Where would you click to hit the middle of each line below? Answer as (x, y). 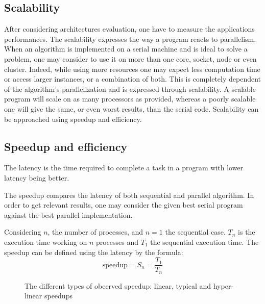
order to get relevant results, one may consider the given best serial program (124, 205)
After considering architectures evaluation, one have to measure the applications (129, 29)
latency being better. (37, 177)
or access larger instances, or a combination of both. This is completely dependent (133, 79)
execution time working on (46, 242)
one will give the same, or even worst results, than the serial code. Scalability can (131, 108)
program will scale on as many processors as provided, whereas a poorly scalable (130, 99)
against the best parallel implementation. (68, 214)
